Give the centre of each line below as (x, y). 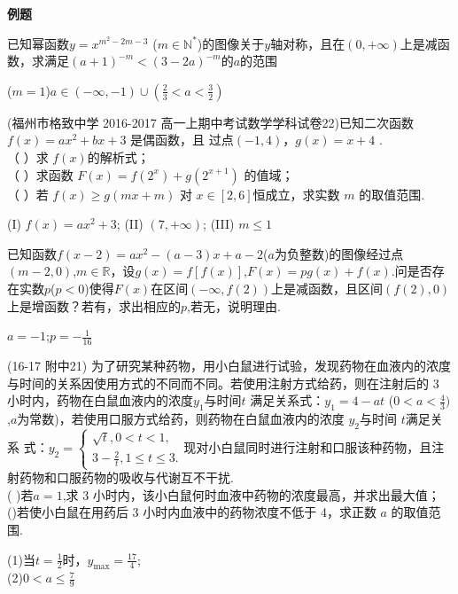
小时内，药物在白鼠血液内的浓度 (100, 400)
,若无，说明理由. (234, 305)
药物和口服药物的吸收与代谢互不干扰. (126, 477)
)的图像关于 (231, 43)
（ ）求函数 (40, 174)
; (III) (219, 224)
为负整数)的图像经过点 (339, 253)
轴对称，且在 (308, 43)
